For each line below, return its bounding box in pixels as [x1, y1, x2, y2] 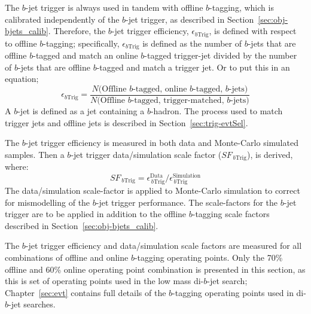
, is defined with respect [209, 25, 297, 37]
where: [5, 160, 29, 173]
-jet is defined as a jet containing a [17, 104, 145, 117]
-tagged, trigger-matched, [131, 96, 224, 105]
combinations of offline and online [5, 251, 129, 263]
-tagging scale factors [192, 208, 270, 220]
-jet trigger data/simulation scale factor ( [71, 148, 222, 160]
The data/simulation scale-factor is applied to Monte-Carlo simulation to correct [5, 184, 300, 196]
